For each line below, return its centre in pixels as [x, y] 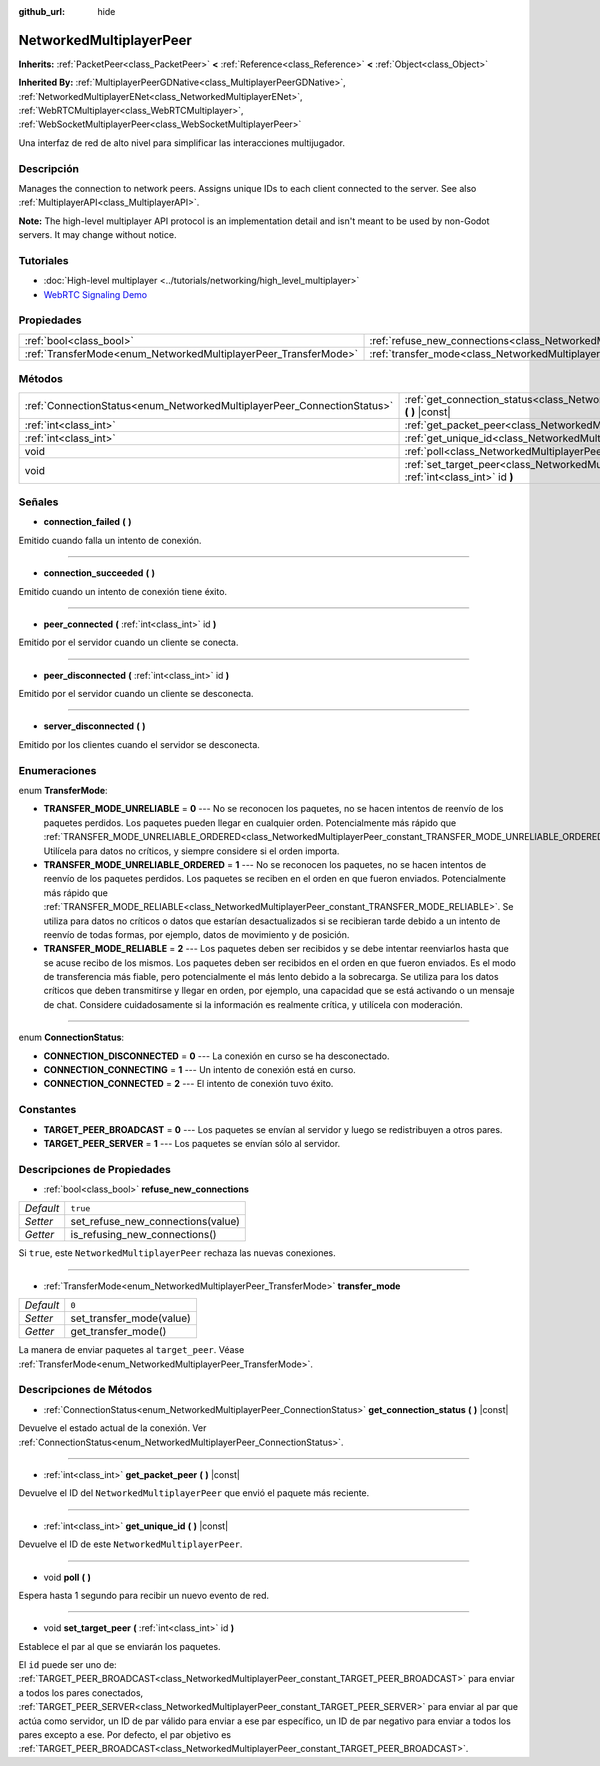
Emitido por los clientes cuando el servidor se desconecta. [139, 744]
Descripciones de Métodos [85, 1390]
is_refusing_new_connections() [143, 1235]
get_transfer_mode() [118, 1332]
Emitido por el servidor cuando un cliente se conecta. [128, 642]
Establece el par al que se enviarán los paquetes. [119, 1646]
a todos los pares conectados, [81, 1692]
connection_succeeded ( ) [99, 573]
